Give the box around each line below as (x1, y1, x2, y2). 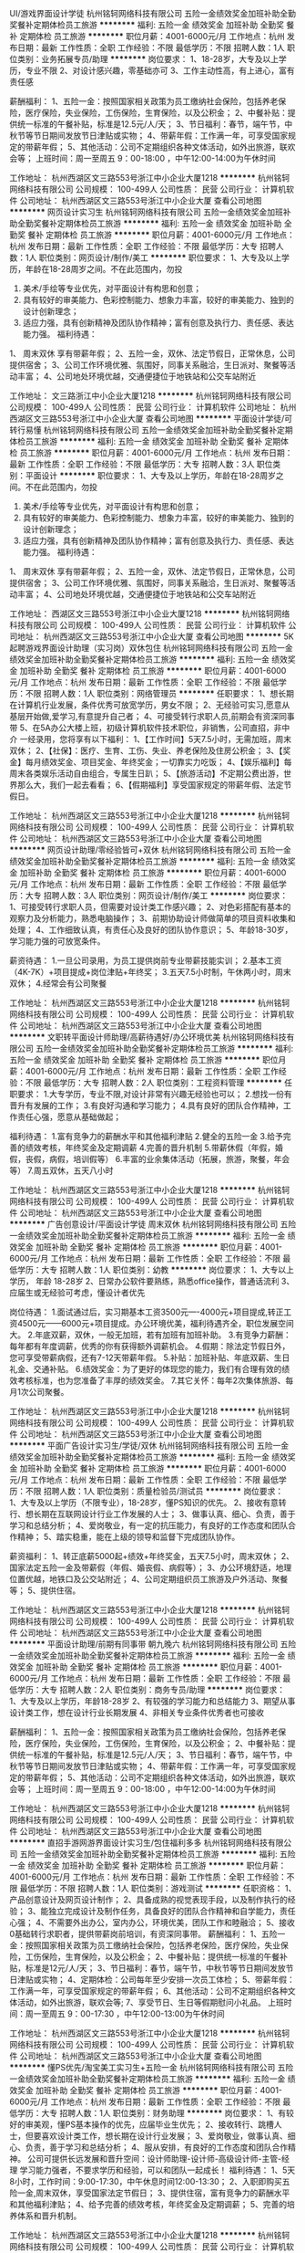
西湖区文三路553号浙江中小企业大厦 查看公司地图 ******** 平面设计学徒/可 (9, 414, 293, 424)
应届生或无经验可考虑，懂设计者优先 (9, 1287, 146, 1298)
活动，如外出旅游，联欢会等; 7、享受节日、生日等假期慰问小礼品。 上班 (16, 1997, 285, 2007)
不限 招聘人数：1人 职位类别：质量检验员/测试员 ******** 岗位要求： (25, 1486, 284, 1496)
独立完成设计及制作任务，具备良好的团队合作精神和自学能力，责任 (48, 1906, 296, 1916)
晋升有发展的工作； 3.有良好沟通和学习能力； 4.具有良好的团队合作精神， (9, 1100, 284, 1111)
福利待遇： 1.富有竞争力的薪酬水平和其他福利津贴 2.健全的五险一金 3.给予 (9, 1131, 284, 1141)
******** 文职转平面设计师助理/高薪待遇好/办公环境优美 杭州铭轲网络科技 (9, 1032, 287, 1043)
